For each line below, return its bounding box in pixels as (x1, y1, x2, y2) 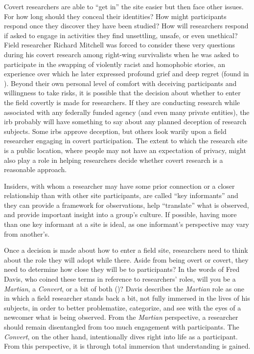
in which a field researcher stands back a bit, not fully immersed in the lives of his (4, 293, 250, 303)
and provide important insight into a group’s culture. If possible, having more (4, 209, 237, 220)
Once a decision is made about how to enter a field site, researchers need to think (4, 245, 248, 255)
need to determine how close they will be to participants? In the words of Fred (4, 264, 240, 274)
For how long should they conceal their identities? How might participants (4, 11, 227, 21)
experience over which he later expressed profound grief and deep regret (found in (4, 68, 249, 79)
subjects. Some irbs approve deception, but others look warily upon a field (4, 126, 227, 136)
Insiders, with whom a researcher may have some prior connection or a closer (4, 180, 235, 191)
